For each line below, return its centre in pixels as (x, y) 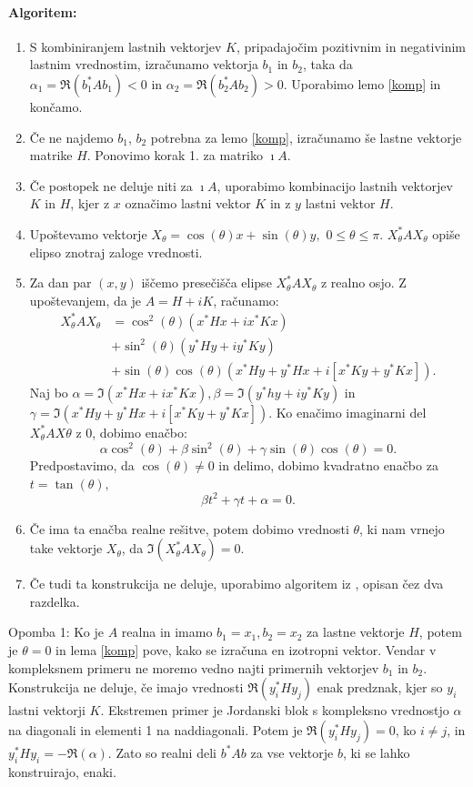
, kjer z (90, 203)
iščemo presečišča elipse (206, 283)
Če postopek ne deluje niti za (111, 185)
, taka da (327, 64)
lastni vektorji (47, 710)
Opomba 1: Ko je (56, 632)
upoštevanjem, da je (85, 300)
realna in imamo (167, 632)
